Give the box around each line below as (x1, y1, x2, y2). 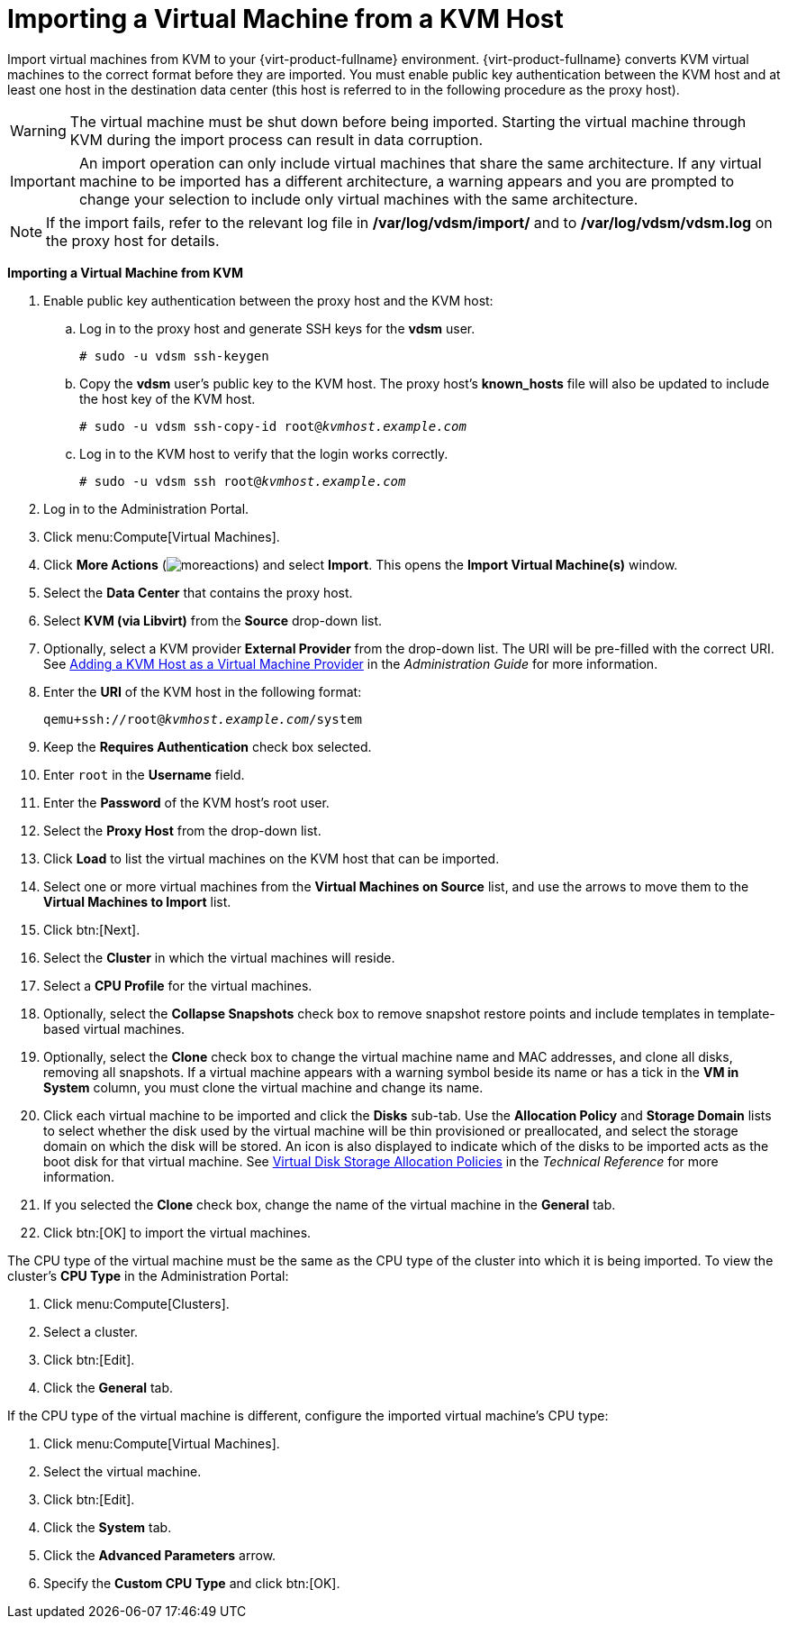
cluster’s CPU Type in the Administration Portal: (7, 1267, 289, 1283)
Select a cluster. (43, 1323, 139, 1339)
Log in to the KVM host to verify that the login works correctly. (79, 445, 448, 461)
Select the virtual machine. (43, 1463, 202, 1479)
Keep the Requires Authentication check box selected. (43, 738, 372, 754)
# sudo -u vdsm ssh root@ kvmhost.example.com (79, 473, 406, 489)
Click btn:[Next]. (43, 921, 140, 937)
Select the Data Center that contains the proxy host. (43, 584, 353, 600)
